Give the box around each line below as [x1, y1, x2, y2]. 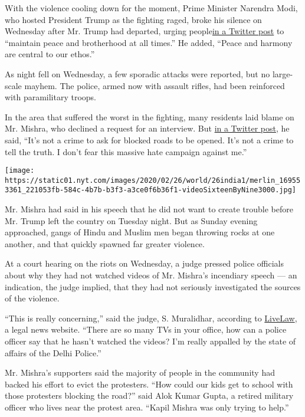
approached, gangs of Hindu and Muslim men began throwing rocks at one [5, 226, 275, 238]
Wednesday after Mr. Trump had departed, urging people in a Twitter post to [5, 25, 284, 37]
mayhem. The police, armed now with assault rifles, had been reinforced [24, 79, 285, 91]
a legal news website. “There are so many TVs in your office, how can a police [5, 323, 287, 336]
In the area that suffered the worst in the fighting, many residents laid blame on [5, 110, 294, 123]
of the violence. [5, 292, 60, 304]
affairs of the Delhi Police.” [5, 346, 101, 359]
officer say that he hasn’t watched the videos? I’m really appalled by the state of [5, 335, 296, 347]
